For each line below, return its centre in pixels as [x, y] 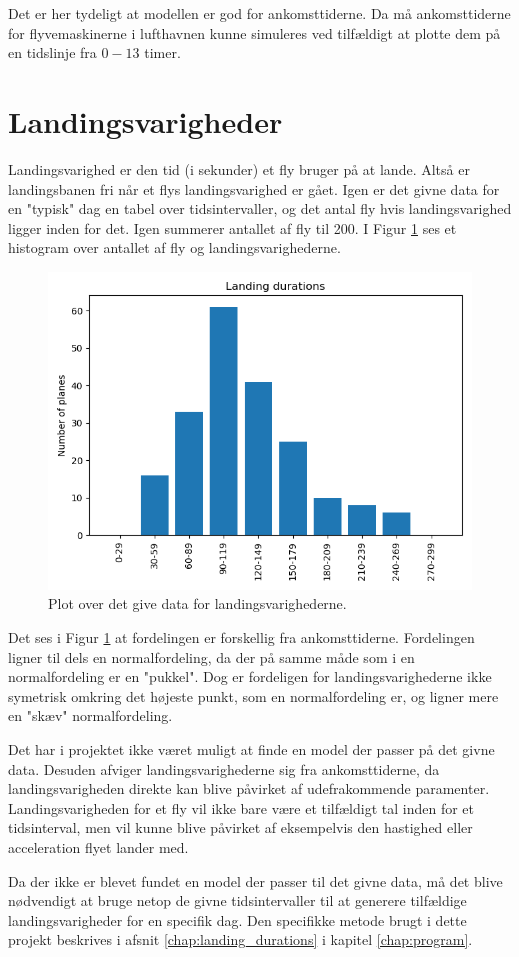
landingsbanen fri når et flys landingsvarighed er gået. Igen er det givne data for [254, 188]
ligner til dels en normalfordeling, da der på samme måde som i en [211, 656]
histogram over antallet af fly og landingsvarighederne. [174, 247]
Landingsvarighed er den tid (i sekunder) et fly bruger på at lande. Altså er [239, 168]
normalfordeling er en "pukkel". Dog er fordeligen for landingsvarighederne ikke [250, 676]
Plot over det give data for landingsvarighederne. [197, 603]
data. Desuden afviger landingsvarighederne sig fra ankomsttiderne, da [224, 768]
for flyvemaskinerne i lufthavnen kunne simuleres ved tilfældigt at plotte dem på [254, 32]
